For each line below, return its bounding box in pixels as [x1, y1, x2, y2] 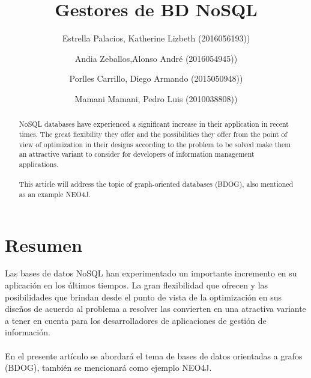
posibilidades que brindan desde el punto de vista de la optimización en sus [5, 290, 282, 303]
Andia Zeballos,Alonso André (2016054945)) [74, 52, 238, 64]
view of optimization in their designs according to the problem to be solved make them [19, 139, 291, 149]
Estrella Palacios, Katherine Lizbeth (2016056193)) [62, 32, 250, 44]
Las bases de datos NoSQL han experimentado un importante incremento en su [5, 267, 297, 279]
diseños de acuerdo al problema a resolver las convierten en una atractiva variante [5, 302, 306, 315]
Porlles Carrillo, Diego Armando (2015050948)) [69, 72, 243, 85]
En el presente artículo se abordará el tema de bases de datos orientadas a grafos [5, 349, 303, 362]
